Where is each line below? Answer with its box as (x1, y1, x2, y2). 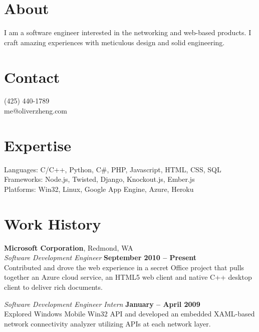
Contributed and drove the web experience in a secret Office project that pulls (4, 262, 244, 272)
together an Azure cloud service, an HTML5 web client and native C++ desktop (4, 272, 252, 282)
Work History (4, 213, 101, 234)
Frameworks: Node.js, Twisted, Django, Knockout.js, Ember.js (4, 174, 195, 184)
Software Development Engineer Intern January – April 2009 (4, 298, 200, 309)
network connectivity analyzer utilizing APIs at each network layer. (4, 318, 211, 328)
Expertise (4, 135, 71, 155)
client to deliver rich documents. (4, 282, 103, 292)
